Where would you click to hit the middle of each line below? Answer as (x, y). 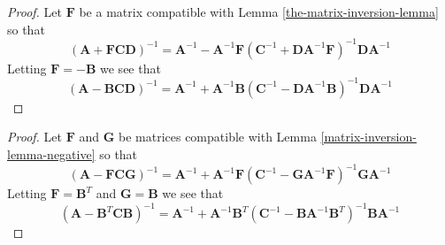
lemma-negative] (51, 153)
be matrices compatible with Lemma (218, 137)
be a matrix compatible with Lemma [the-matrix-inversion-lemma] (259, 11)
